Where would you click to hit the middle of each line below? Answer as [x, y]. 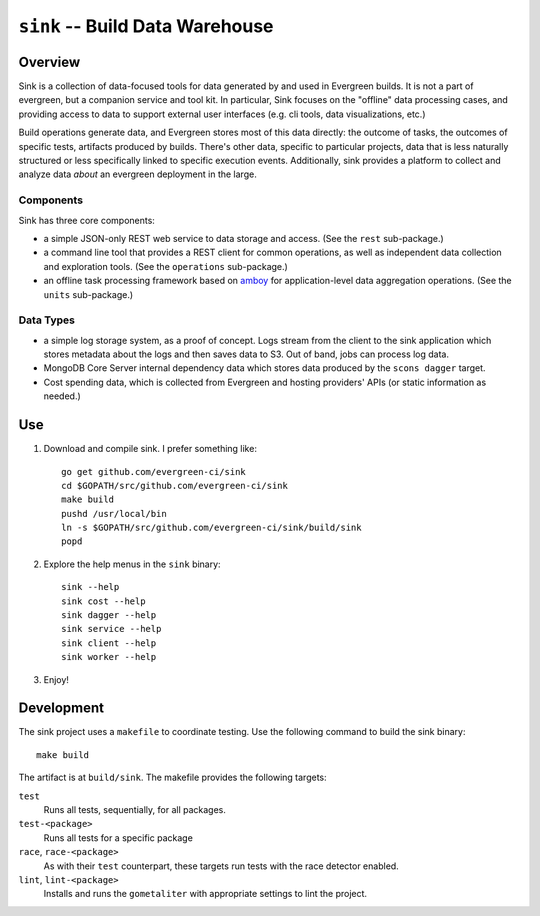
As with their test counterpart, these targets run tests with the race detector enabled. [221, 866]
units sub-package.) [88, 294]
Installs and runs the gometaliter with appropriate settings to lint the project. [205, 894]
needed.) [62, 396]
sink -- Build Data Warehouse [146, 26]
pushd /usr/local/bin [114, 513]
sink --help [90, 587]
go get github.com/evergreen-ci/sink [154, 471]
